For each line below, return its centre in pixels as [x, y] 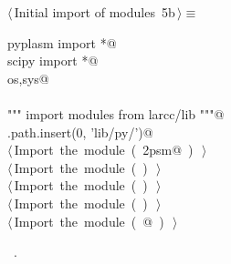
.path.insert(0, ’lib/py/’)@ [80, 132]
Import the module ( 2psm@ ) [104, 150]
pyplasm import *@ [62, 42]
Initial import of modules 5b [94, 12]
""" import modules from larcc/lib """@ [116, 113]
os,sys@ [28, 78]
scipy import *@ [53, 61]
